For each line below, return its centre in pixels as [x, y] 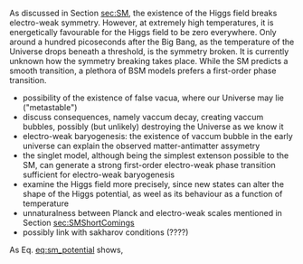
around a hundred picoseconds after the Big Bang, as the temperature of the [152, 42]
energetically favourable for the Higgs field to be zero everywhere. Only [143, 32]
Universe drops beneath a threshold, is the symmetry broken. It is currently [149, 52]
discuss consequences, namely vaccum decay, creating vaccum [143, 117]
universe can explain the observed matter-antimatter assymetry [141, 146]
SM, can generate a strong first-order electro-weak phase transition [149, 165]
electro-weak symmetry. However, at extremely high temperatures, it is [142, 23]
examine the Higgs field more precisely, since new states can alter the [153, 184]
